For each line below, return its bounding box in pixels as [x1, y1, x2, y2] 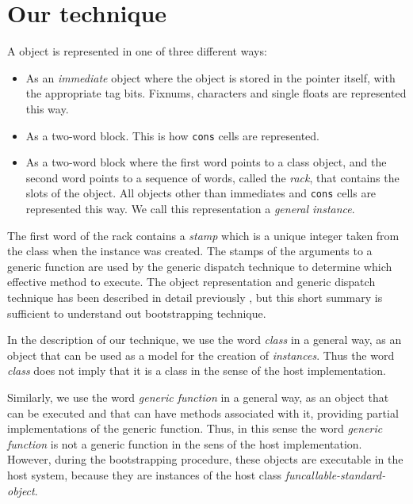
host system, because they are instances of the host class [7, 466, 281, 483]
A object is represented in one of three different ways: [7, 43, 267, 59]
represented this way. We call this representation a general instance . [25, 200, 355, 216]
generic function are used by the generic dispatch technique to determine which [7, 258, 392, 274]
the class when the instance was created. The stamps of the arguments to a [7, 242, 373, 259]
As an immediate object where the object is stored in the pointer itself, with [25, 69, 396, 86]
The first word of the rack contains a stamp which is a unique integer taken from [7, 227, 400, 243]
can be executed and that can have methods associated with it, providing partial [7, 404, 399, 421]
